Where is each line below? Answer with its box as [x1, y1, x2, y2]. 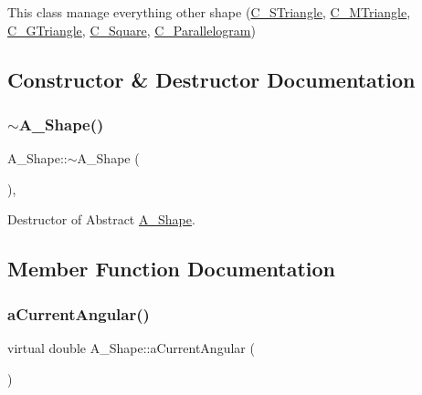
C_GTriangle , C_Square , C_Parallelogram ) [7, 20, 256, 39]
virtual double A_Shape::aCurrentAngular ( [7, 338, 255, 357]
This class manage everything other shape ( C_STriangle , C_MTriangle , [7, 3, 411, 21]
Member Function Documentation [7, 255, 336, 283]
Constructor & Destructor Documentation [7, 65, 416, 93]
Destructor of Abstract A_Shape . [7, 210, 195, 229]
